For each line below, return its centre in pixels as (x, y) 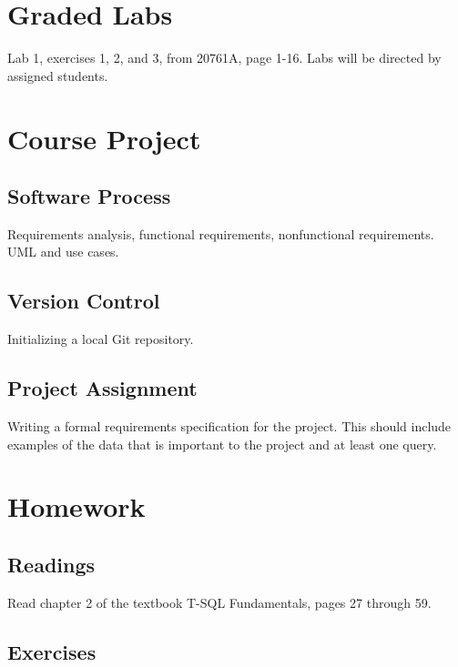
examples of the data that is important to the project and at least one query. (222, 444)
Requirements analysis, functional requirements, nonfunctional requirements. (221, 233)
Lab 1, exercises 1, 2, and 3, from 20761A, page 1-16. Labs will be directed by (224, 58)
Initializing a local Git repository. (101, 339)
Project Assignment (102, 388)
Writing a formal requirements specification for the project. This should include (229, 426)
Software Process (89, 196)
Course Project (104, 138)
